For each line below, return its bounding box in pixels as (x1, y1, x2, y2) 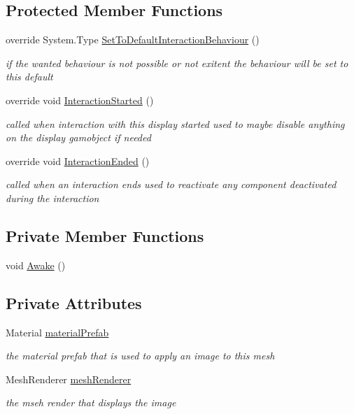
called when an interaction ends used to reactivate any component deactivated (6, 177, 337, 192)
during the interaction (6, 190, 99, 205)
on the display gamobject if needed (6, 130, 151, 145)
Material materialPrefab (6, 324, 109, 339)
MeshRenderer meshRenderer (6, 371, 132, 386)
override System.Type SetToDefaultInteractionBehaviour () (6, 32, 260, 47)
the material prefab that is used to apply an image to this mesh (6, 348, 275, 363)
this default (6, 69, 53, 84)
